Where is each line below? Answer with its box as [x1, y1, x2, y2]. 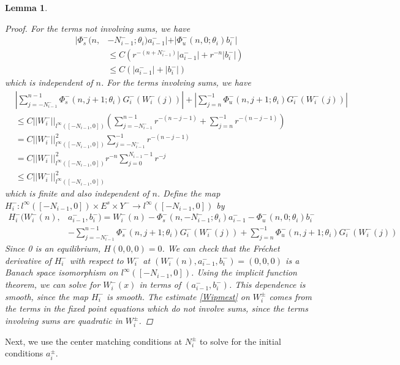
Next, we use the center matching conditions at [5, 334, 183, 347]
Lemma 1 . [5, 1, 48, 13]
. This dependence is [228, 278, 306, 291]
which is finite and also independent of [5, 187, 149, 200]
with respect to [69, 254, 124, 266]
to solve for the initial [200, 334, 281, 347]
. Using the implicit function [191, 266, 297, 279]
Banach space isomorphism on [5, 266, 118, 279]
